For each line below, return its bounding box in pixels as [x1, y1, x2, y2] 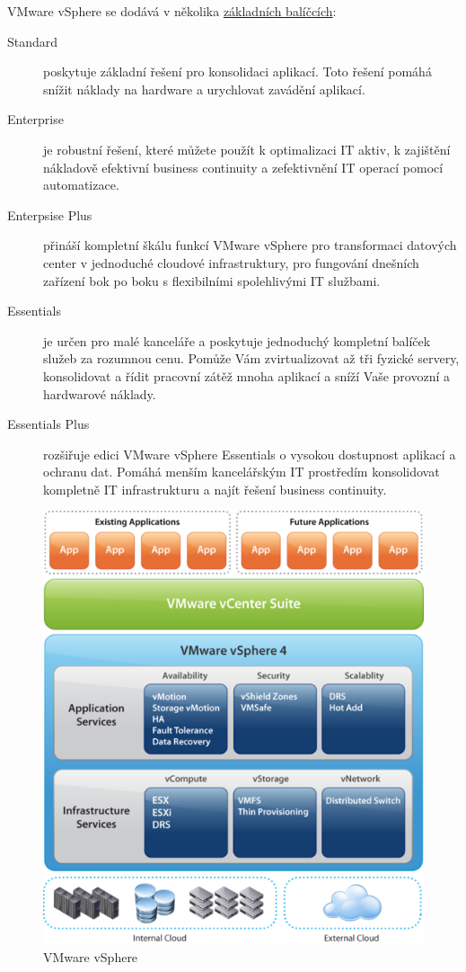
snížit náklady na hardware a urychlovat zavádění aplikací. [43, 79, 365, 98]
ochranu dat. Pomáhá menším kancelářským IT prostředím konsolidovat [43, 462, 440, 481]
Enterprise [7, 110, 64, 129]
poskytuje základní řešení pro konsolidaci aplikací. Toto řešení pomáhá [43, 62, 432, 81]
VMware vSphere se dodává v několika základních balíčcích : [7, 2, 337, 20]
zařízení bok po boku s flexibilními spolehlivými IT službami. [43, 271, 381, 290]
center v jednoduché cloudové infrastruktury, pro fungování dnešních [43, 253, 419, 272]
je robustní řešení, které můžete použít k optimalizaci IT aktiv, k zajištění [43, 139, 451, 158]
